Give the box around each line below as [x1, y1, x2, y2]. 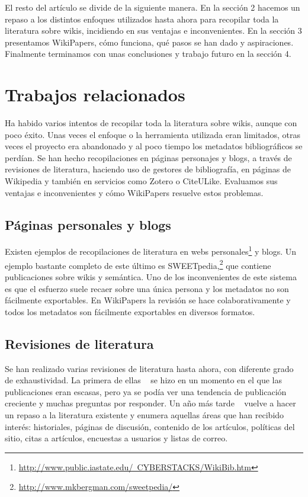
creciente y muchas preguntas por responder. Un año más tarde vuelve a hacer [5, 397, 296, 409]
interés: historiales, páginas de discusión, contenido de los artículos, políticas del [5, 420, 295, 432]
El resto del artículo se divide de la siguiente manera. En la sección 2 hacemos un [5, 1, 300, 13]
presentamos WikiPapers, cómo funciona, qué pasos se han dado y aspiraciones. [5, 36, 294, 48]
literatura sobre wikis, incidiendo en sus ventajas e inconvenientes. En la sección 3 [5, 24, 302, 37]
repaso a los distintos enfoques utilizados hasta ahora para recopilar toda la [5, 12, 279, 25]
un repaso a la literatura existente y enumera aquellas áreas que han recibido [5, 408, 284, 421]
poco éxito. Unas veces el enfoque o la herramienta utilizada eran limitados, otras [5, 128, 300, 140]
